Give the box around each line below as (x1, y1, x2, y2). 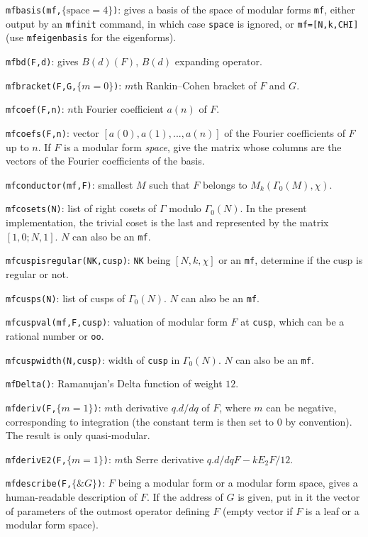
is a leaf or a (305, 503, 359, 518)
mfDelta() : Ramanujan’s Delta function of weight (6, 376, 223, 391)
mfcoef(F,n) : (6, 101, 65, 116)
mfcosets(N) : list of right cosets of (6, 201, 157, 216)
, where (219, 399, 251, 414)
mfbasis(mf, (6, 6, 62, 16)
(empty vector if (223, 503, 293, 518)
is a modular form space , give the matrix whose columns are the (63, 139, 342, 154)
